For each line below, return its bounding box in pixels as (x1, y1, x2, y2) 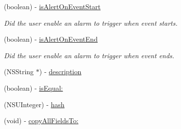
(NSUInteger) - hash (4, 99, 65, 109)
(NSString (4, 66, 34, 77)
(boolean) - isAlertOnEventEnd (4, 34, 98, 44)
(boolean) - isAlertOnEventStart (4, 1, 101, 11)
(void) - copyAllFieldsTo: (4, 115, 79, 126)
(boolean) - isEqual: (4, 82, 63, 93)
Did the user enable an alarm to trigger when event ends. (4, 50, 175, 60)
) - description (39, 66, 82, 77)
